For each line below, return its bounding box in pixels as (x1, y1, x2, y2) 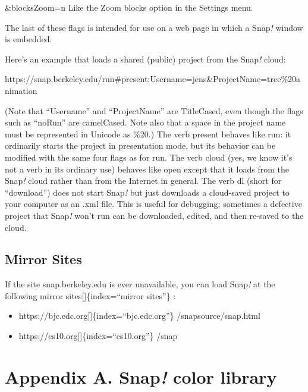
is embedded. (5, 33, 52, 45)
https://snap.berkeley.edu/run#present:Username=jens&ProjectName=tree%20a (5, 73, 301, 85)
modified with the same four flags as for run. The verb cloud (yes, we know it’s (5, 150, 293, 163)
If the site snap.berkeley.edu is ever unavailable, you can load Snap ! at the (5, 278, 275, 290)
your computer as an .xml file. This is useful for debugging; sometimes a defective (5, 197, 302, 210)
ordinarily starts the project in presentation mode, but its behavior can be (5, 139, 276, 152)
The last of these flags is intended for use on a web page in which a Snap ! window (5, 21, 303, 33)
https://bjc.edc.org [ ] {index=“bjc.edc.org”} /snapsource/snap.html (18, 309, 260, 322)
